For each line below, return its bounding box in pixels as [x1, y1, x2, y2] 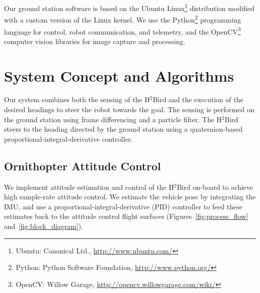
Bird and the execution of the [152, 94, 243, 105]
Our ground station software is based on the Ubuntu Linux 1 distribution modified [4, 2, 254, 13]
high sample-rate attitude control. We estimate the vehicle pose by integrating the [4, 191, 256, 202]
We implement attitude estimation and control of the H [4, 181, 174, 192]
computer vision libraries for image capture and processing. [4, 36, 185, 46]
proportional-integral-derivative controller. [4, 133, 133, 144]
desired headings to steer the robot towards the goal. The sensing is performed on [4, 104, 254, 115]
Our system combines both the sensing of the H [4, 94, 150, 105]
